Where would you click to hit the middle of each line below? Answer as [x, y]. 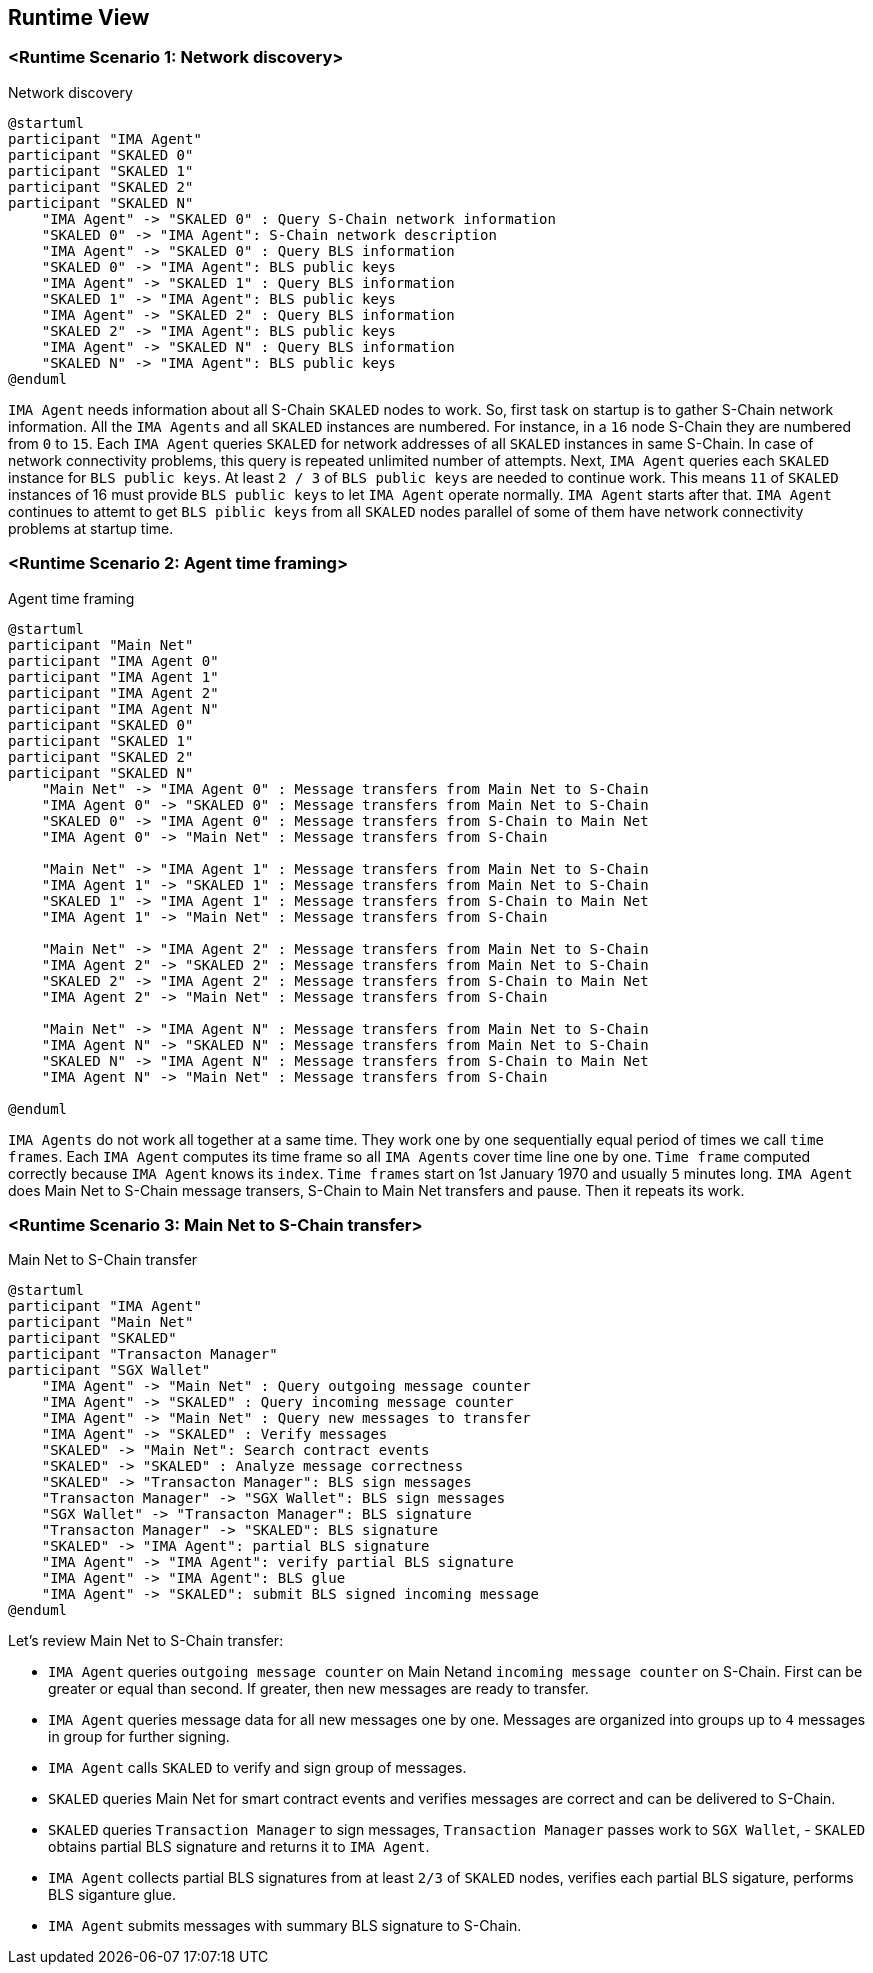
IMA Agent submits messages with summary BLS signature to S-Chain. [285, 1926]
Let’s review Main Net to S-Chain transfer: [146, 1641]
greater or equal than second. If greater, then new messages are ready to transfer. [318, 1689]
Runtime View [79, 17]
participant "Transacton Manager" [143, 1354]
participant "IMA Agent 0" [113, 660]
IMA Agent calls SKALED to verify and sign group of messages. [257, 1768]
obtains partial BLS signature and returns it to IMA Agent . [239, 1847]
